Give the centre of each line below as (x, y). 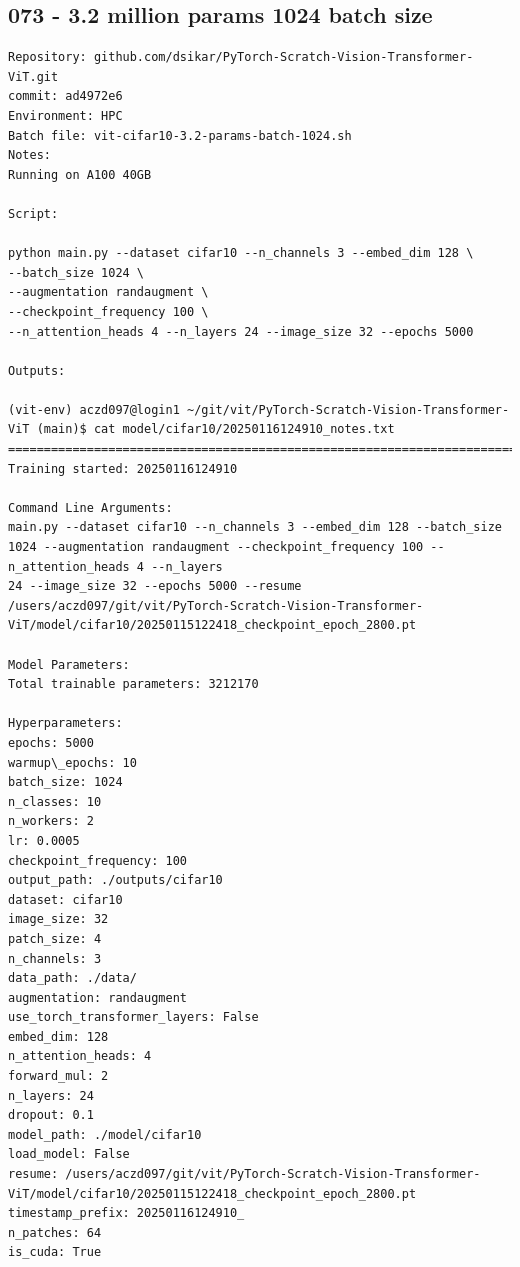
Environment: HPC (65, 115)
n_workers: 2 (51, 821)
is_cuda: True (55, 1252)
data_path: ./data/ (72, 978)
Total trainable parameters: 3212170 (133, 684)
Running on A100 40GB (80, 174)
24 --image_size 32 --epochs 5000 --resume (155, 586)
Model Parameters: (69, 664)
